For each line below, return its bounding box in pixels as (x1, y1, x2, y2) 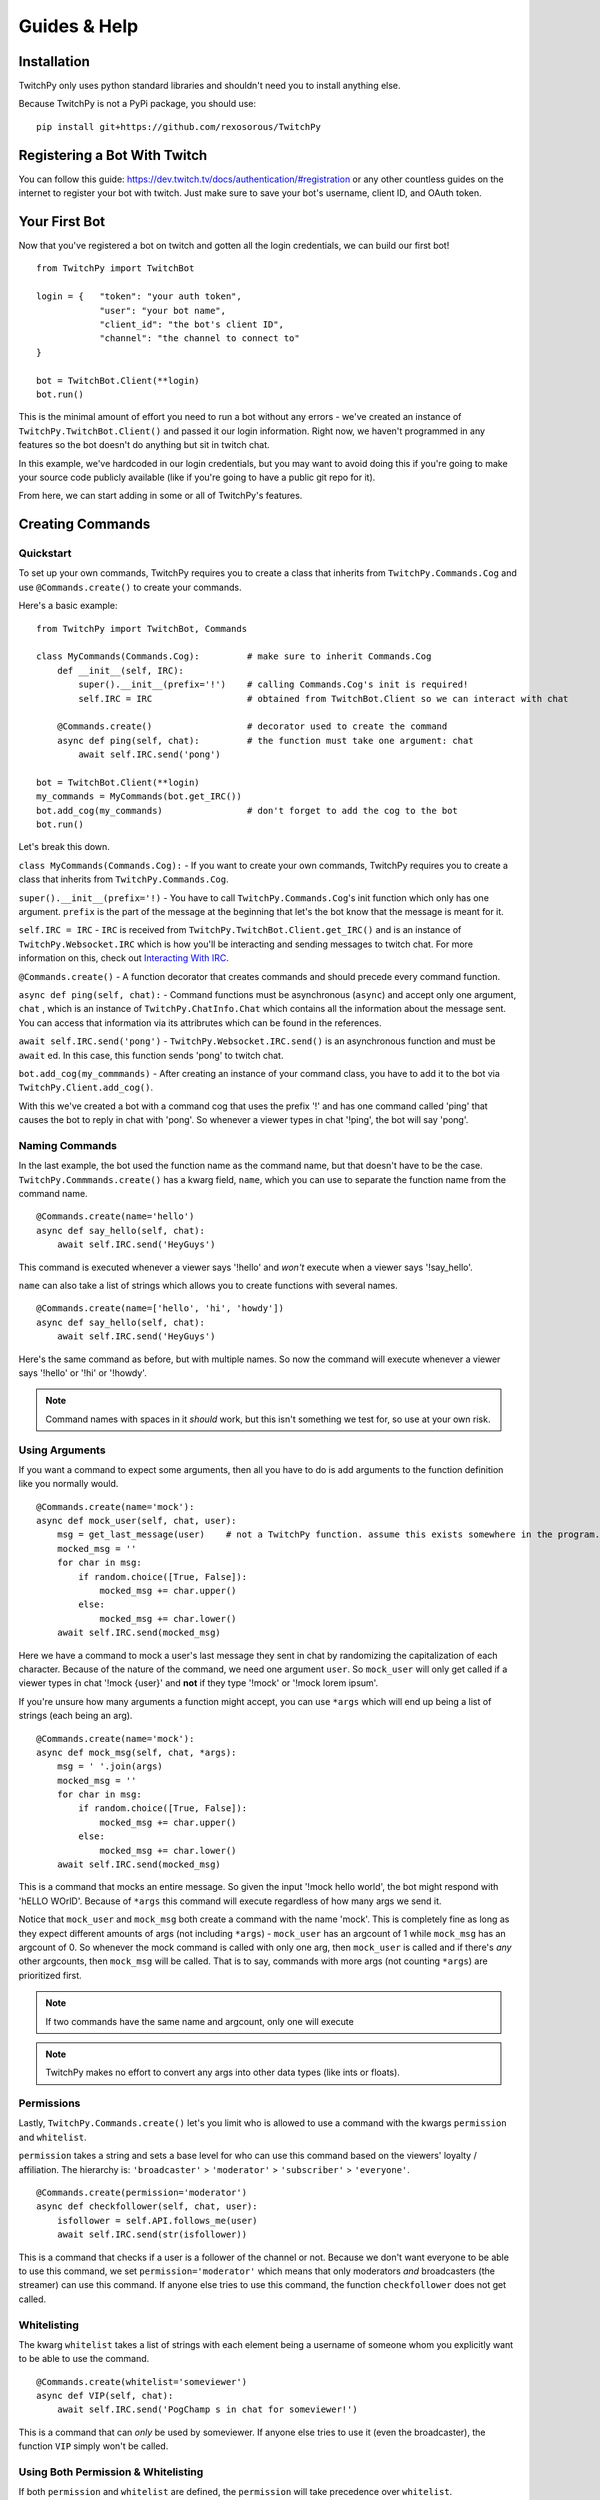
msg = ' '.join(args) (56, 1761, 164, 1772)
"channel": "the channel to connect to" (99, 333, 300, 344)
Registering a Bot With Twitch (18, 146, 208, 164)
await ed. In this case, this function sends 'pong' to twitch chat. (18, 1049, 284, 1061)
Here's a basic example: (18, 600, 118, 612)
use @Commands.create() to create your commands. (18, 581, 242, 593)
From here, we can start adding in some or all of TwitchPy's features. (18, 490, 303, 502)
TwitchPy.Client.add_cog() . (18, 1081, 154, 1094)
